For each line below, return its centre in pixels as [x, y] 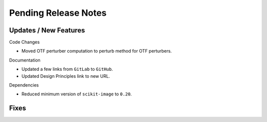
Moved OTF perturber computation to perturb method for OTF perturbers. [97, 51]
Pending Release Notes [58, 13]
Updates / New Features [47, 30]
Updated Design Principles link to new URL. [66, 76]
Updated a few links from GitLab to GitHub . [67, 69]
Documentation [25, 60]
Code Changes [24, 42]
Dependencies [24, 85]
